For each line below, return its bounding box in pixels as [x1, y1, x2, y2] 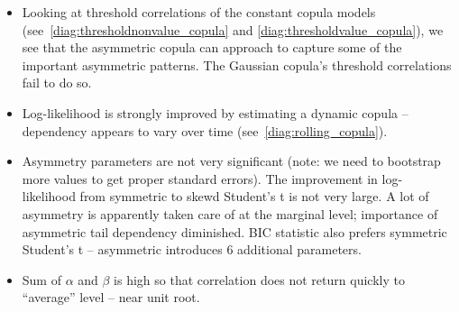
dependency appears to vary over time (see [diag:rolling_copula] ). [22, 121, 388, 140]
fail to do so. [22, 73, 92, 92]
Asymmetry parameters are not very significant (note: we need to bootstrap [22, 151, 441, 170]
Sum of [22, 270, 61, 289]
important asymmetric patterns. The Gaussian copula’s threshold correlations [22, 55, 452, 74]
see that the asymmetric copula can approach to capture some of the [22, 38, 402, 57]
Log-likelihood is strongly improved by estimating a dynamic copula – [22, 103, 409, 122]
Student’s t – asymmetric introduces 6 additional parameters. [22, 240, 362, 259]
